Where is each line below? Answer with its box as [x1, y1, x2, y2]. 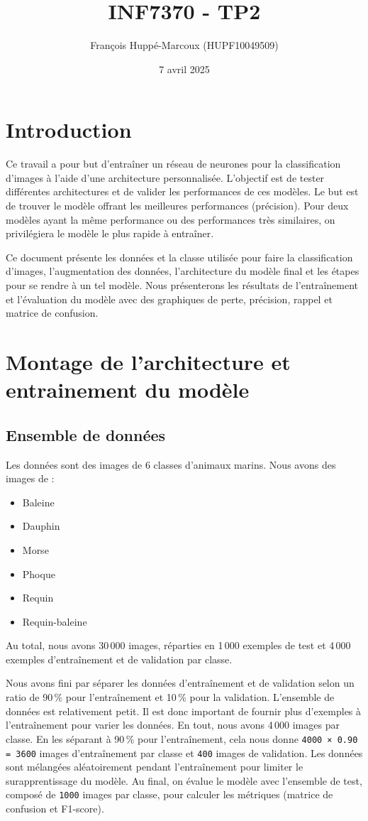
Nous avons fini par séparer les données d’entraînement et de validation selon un [6, 675, 355, 690]
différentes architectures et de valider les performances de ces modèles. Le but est [6, 184, 359, 199]
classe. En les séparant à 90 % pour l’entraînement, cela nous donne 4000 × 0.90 [6, 731, 358, 746]
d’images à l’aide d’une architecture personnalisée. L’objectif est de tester [6, 170, 325, 185]
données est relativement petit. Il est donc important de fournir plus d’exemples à [6, 703, 362, 718]
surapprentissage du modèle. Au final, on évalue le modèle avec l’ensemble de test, [6, 773, 362, 788]
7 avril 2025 [159, 61, 210, 76]
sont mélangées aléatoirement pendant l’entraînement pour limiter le [6, 759, 303, 774]
